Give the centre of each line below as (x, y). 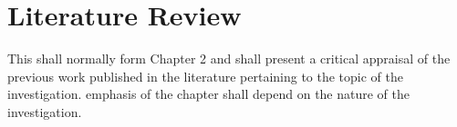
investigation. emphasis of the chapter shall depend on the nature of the (209, 94)
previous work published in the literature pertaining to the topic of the (206, 76)
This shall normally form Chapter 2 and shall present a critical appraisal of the (229, 59)
